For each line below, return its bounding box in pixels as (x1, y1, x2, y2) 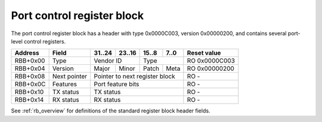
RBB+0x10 (14, 88, 44, 96)
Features (52, 80, 78, 89)
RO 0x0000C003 (187, 57, 236, 65)
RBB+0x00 (14, 57, 45, 65)
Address (14, 49, 40, 57)
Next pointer (52, 72, 88, 80)
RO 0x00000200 (187, 64, 235, 73)
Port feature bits (94, 80, 140, 89)
